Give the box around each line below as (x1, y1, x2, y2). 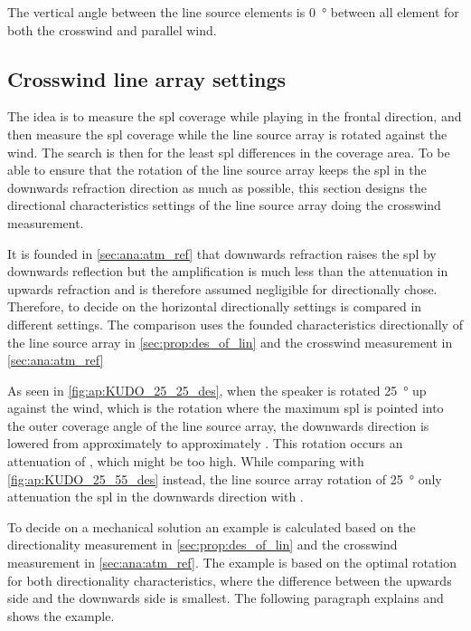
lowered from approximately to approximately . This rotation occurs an (7, 434, 403, 453)
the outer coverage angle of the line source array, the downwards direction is (7, 416, 429, 435)
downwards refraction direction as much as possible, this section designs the (7, 177, 427, 196)
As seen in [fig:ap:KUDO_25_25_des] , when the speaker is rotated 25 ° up (7, 380, 427, 399)
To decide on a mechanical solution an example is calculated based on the (7, 517, 416, 536)
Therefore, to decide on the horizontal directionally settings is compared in (7, 297, 422, 316)
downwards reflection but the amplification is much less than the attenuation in (7, 262, 448, 281)
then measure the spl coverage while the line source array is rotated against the (7, 124, 447, 143)
